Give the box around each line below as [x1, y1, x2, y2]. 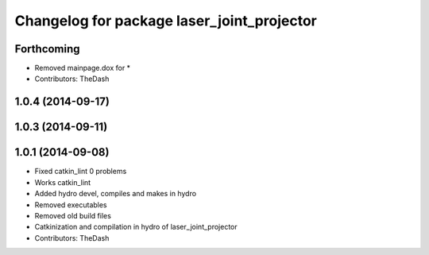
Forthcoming [14, 42, 80, 56]
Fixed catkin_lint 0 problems [34, 167, 127, 176]
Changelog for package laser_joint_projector [14, 12, 317, 29]
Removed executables [34, 199, 107, 210]
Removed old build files [34, 211, 111, 220]
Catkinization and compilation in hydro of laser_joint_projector [34, 222, 238, 232]
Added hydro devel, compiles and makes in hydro [34, 189, 197, 199]
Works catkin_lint [34, 177, 91, 187]
